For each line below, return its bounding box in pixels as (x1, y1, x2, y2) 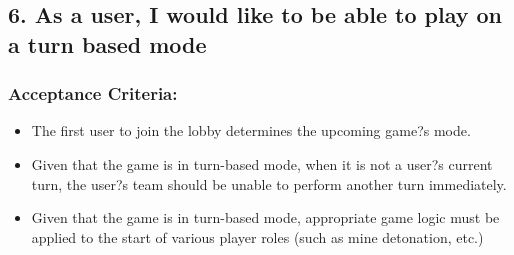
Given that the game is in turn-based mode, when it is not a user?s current (31, 153, 493, 174)
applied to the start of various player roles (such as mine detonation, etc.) (31, 226, 484, 247)
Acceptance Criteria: (8, 81, 178, 106)
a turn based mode (8, 28, 207, 59)
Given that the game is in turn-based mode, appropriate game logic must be (31, 207, 500, 228)
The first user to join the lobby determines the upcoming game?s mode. (31, 120, 471, 141)
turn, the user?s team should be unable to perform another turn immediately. (31, 173, 507, 194)
